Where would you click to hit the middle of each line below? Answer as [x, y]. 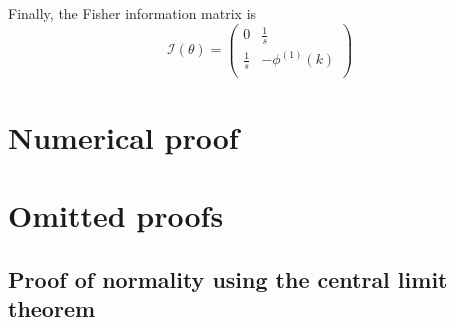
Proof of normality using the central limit [228, 278]
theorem [52, 307]
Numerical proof [123, 136]
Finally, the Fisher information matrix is [132, 13]
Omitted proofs [116, 214]
